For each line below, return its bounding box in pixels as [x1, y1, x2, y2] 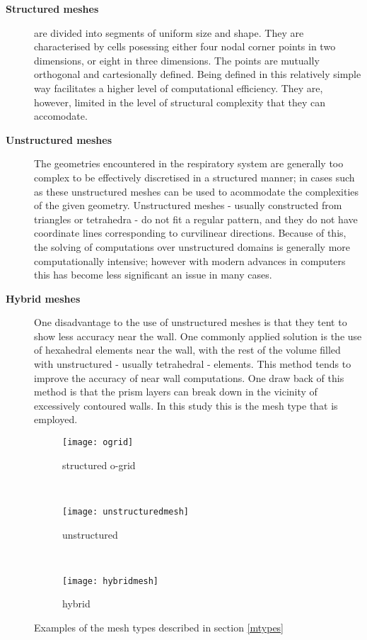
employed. [34, 412, 78, 427]
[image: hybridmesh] [62, 576, 159, 586]
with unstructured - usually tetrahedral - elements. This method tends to [34, 357, 351, 371]
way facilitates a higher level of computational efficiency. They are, [34, 80, 323, 95]
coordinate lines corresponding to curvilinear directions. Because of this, [34, 225, 346, 240]
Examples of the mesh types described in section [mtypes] [34, 619, 284, 634]
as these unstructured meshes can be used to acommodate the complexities [34, 184, 359, 198]
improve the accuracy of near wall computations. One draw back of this [34, 370, 344, 385]
